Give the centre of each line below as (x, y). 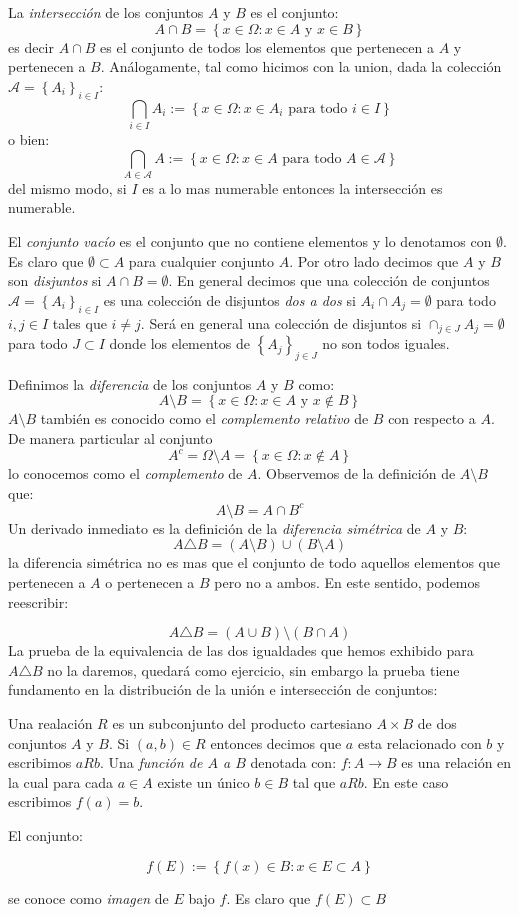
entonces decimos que (276, 742)
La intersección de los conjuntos (106, 12)
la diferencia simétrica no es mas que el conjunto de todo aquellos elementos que (254, 562)
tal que (314, 781)
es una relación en (456, 762)
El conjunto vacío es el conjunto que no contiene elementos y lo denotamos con (250, 241)
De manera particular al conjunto (110, 438)
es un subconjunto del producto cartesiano (242, 722)
